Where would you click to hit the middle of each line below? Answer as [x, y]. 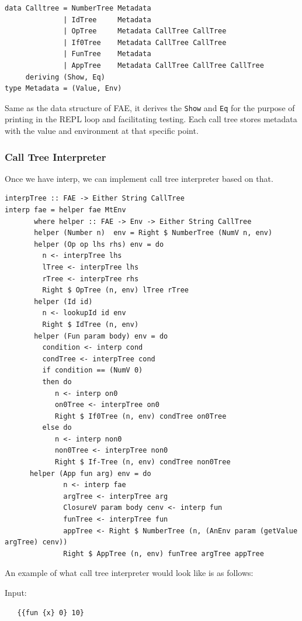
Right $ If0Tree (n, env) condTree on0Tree [140, 416]
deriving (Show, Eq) [65, 77]
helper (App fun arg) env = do [90, 473]
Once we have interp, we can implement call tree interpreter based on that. [139, 178]
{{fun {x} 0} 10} [51, 613]
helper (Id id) [63, 301]
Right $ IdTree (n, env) [91, 324]
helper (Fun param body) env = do [101, 336]
